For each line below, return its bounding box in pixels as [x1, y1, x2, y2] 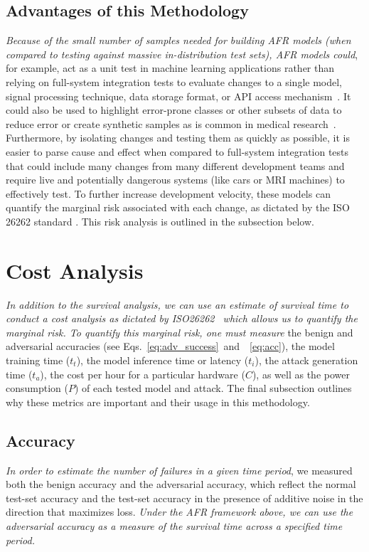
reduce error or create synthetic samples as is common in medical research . [6, 116, 336, 131]
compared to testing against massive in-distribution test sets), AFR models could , [6, 46, 358, 61]
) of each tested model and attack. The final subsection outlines [74, 381, 352, 396]
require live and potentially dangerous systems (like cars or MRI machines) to [6, 172, 345, 187]
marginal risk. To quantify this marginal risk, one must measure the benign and [6, 324, 353, 339]
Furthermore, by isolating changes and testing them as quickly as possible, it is [6, 130, 350, 145]
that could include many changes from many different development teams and [6, 158, 345, 173]
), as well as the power [252, 366, 350, 381]
